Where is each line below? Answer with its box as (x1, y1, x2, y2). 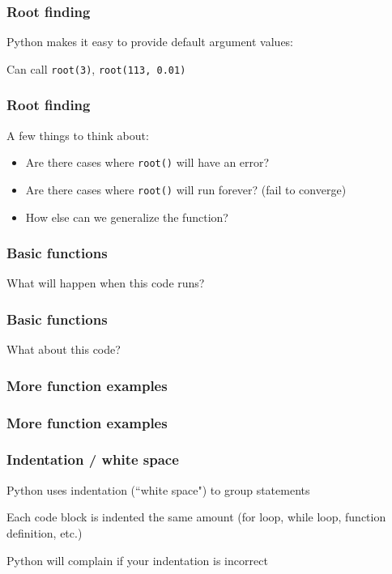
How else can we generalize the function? (25, 208, 228, 225)
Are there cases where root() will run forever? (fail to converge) (25, 181, 347, 198)
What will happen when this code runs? (6, 274, 205, 291)
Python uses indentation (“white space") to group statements (6, 481, 310, 498)
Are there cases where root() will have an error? (25, 154, 270, 171)
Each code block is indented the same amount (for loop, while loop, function (6, 508, 386, 525)
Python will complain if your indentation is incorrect (6, 551, 268, 568)
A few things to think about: (6, 126, 149, 143)
